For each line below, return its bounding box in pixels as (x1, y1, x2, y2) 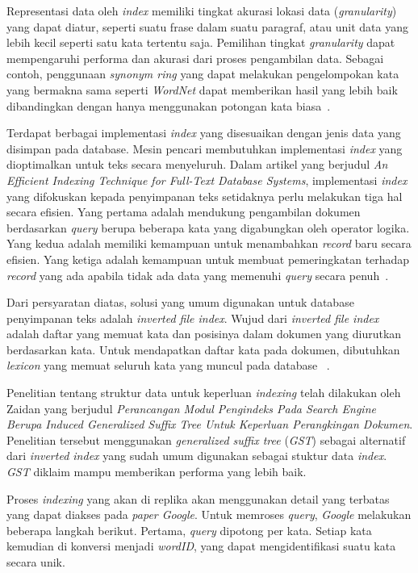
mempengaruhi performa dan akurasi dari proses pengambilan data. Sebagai (6, 49, 384, 66)
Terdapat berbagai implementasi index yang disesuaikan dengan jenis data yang (6, 124, 401, 141)
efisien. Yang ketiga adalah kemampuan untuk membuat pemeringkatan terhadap (6, 250, 410, 267)
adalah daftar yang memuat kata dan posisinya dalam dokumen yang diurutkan (6, 325, 402, 342)
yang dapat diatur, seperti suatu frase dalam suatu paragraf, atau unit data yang (6, 18, 408, 35)
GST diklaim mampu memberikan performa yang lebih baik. (6, 463, 307, 480)
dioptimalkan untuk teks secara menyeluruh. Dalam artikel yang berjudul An (6, 156, 388, 173)
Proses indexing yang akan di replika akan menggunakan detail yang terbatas (6, 490, 390, 507)
